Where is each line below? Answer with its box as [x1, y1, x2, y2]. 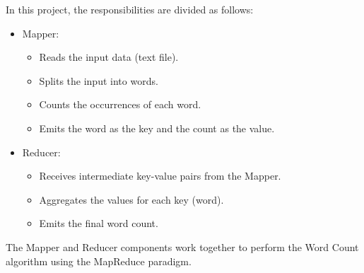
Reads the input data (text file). [39, 50, 179, 64]
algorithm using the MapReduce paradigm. [6, 253, 192, 268]
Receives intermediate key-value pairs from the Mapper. [39, 168, 281, 183]
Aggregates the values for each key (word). [39, 192, 224, 207]
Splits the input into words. [39, 73, 158, 88]
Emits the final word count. [39, 216, 158, 231]
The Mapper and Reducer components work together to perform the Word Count [6, 239, 359, 254]
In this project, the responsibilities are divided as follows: [6, 2, 254, 16]
